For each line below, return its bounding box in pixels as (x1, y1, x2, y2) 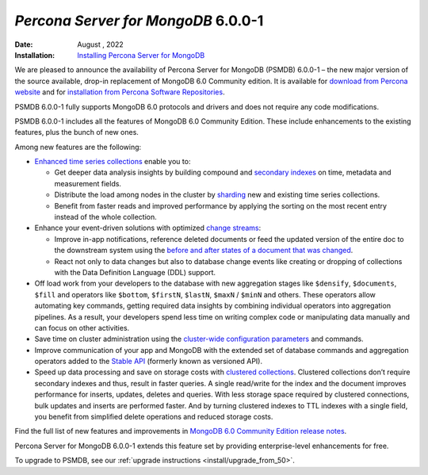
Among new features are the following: (14, 142, 142, 151)
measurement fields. (54, 178, 122, 188)
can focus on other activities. (34, 323, 130, 332)
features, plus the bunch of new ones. (14, 128, 139, 137)
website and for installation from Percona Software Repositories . (14, 87, 225, 97)
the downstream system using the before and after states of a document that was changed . (54, 246, 353, 255)
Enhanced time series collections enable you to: (34, 157, 191, 167)
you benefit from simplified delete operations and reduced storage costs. (34, 412, 273, 422)
